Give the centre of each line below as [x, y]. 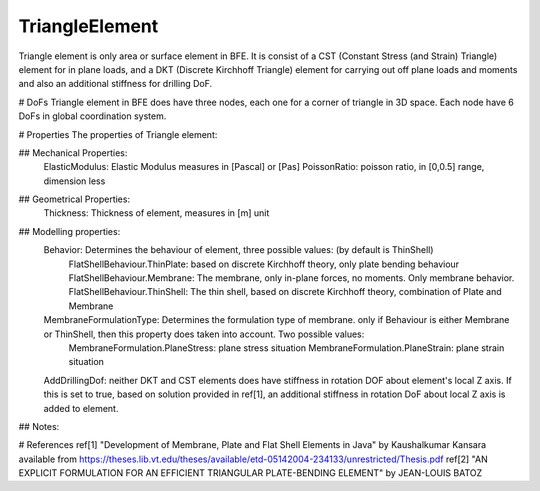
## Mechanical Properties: [73, 152]
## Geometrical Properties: [74, 199]
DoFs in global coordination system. [92, 116]
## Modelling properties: [69, 231]
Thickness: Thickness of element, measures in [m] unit [156, 213]
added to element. [81, 408]
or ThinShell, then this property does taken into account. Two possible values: [204, 334]
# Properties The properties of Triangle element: [118, 134]
